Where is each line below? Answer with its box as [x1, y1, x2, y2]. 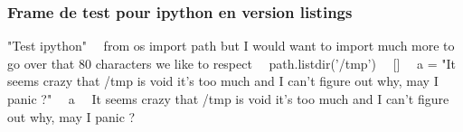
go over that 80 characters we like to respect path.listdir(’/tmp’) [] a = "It [7, 53, 457, 72]
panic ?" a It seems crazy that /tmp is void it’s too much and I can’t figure [7, 90, 449, 108]
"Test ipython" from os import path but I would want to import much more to [7, 36, 455, 55]
